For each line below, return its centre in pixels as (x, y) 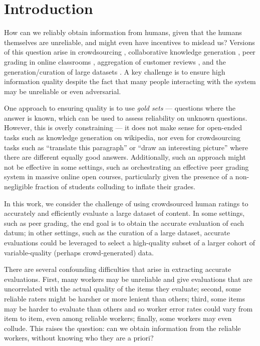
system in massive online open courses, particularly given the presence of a (119, 177)
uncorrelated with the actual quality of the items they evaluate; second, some (123, 289)
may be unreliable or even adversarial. (63, 91)
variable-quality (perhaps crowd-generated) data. (79, 252)
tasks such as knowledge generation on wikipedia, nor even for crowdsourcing (122, 137)
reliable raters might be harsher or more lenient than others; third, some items (124, 298)
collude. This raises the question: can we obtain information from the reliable (122, 328)
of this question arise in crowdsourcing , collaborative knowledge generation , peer (130, 52)
